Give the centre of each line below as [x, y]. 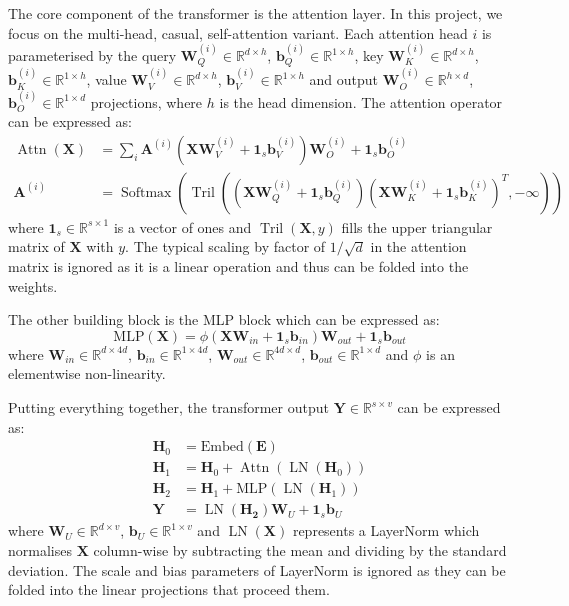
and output [344, 79]
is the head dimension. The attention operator [361, 101]
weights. [33, 285]
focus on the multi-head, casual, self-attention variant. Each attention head [238, 32]
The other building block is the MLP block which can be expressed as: [224, 319]
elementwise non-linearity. [87, 373]
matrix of [36, 246]
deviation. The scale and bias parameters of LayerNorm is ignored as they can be [257, 569]
